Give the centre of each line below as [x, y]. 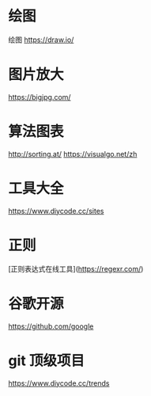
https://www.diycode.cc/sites [56, 211]
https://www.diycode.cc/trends [59, 383]
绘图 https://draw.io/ [41, 40]
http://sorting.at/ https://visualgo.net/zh [73, 154]
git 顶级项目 [47, 360]
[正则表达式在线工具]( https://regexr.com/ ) [76, 268]
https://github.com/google [51, 326]
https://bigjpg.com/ [40, 97]
